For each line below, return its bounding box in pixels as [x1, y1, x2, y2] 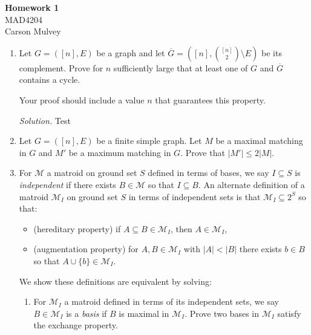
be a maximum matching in [68, 146, 171, 158]
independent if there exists [19, 178, 116, 190]
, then [171, 222, 192, 235]
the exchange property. [33, 319, 118, 331]
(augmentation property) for [33, 242, 139, 255]
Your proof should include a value [19, 93, 145, 106]
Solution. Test [19, 114, 71, 126]
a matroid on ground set [47, 166, 137, 179]
